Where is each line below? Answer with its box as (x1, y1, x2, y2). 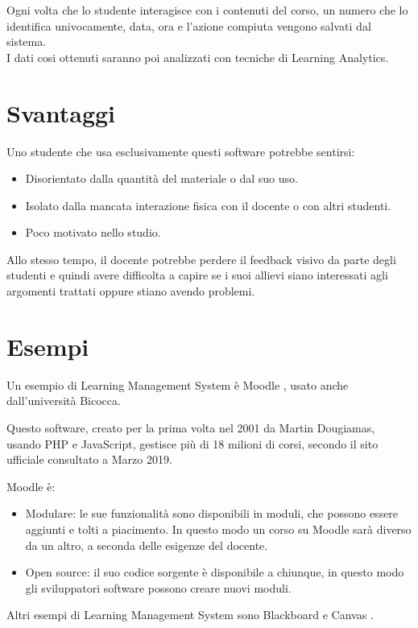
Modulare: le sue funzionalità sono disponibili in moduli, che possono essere (25, 505, 399, 522)
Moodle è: (6, 477, 56, 494)
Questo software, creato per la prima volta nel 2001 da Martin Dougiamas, (6, 419, 375, 436)
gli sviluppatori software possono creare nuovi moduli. (25, 579, 292, 596)
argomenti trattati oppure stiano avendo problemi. (6, 283, 255, 300)
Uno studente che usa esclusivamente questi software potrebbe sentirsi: (6, 143, 355, 159)
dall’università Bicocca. (6, 392, 121, 409)
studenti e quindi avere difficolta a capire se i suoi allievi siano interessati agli (6, 266, 388, 283)
